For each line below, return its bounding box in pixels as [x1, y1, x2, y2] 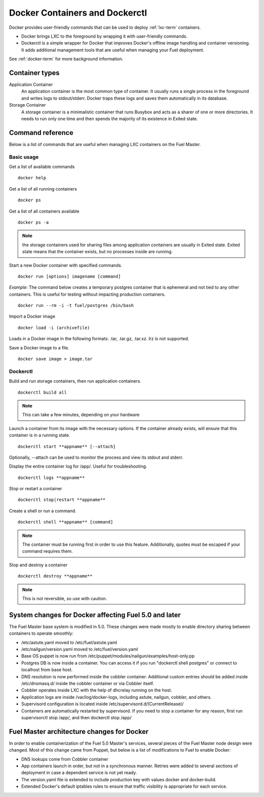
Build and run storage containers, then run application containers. [9, 378, 141, 384]
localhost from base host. [21, 667, 73, 673]
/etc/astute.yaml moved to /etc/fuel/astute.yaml [21, 639, 117, 645]
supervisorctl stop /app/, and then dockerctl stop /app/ [21, 714, 132, 720]
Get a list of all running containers [9, 186, 77, 192]
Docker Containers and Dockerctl [9, 7, 147, 18]
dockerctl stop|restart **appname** [18, 497, 106, 503]
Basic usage [9, 153, 39, 160]
